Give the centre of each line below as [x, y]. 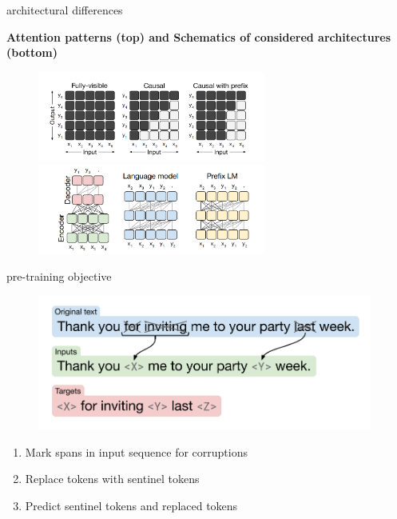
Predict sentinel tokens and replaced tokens [131, 505]
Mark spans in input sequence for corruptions [136, 451]
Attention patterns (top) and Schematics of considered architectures [199, 36]
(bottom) [32, 52]
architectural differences [65, 10]
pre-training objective [59, 276]
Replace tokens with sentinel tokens [112, 479]
